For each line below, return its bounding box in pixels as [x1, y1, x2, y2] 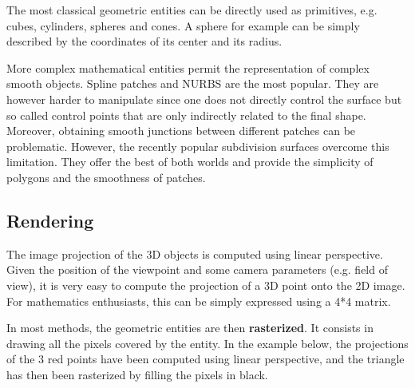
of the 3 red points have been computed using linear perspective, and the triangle [6, 350, 405, 367]
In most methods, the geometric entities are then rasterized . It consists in [6, 319, 373, 336]
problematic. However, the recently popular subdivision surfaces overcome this [6, 137, 389, 154]
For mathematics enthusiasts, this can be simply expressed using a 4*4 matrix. [6, 292, 391, 309]
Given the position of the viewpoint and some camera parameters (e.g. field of [6, 261, 388, 278]
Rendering [6, 208, 94, 232]
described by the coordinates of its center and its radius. [6, 33, 283, 49]
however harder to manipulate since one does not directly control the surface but [6, 90, 402, 107]
